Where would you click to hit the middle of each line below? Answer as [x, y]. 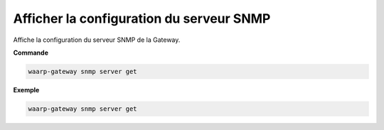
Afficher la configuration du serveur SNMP [142, 18]
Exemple [26, 90]
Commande [31, 53]
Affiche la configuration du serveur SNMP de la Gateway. [97, 40]
